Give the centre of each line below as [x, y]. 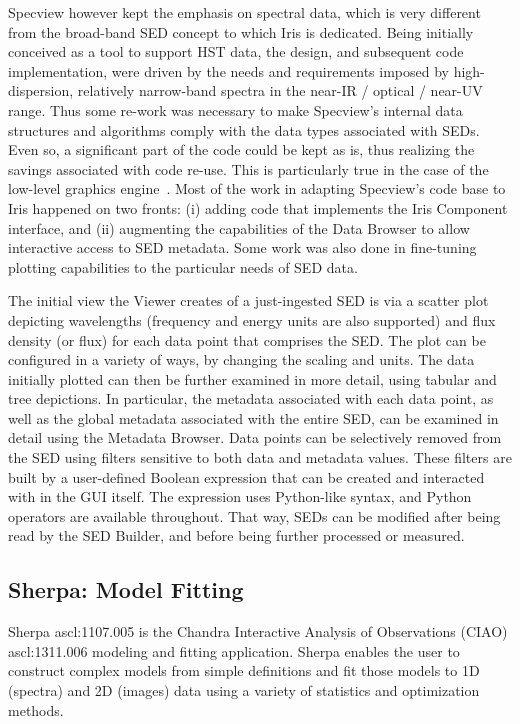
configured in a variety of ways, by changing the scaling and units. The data [241, 359]
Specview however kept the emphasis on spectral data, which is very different [244, 12]
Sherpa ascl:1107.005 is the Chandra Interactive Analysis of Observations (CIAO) [258, 631]
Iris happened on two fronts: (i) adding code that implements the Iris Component [258, 207]
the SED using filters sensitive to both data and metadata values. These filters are [260, 457]
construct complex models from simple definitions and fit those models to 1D [244, 670]
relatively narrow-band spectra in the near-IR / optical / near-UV [280, 90]
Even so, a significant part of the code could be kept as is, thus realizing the [241, 149]
